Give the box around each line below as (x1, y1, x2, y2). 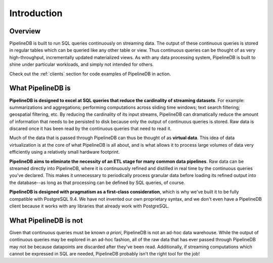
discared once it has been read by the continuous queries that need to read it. (9, 125, 172, 131)
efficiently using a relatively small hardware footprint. (9, 149, 120, 155)
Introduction (9, 8, 63, 19)
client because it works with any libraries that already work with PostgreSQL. (9, 203, 169, 209)
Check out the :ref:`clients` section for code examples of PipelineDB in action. (9, 71, 171, 77)
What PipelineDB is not (9, 216, 83, 225)
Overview (9, 27, 41, 35)
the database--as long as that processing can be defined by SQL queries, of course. (9, 180, 186, 186)
